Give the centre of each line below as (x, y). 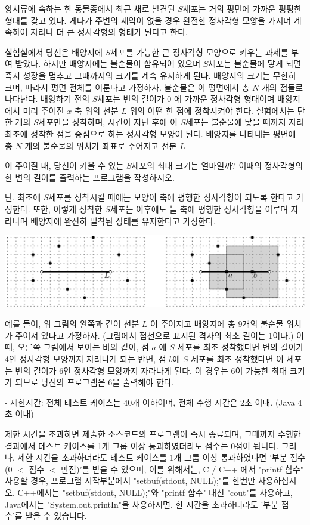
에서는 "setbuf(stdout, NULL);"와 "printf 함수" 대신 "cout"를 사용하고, (165, 492)
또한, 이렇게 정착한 (68, 209)
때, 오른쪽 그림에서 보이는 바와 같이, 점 (77, 347)
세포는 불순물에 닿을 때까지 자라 (245, 122)
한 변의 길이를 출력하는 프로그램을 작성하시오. (90, 177)
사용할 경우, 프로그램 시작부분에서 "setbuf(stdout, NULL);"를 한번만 (130, 481)
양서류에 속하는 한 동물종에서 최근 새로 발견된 (90, 8)
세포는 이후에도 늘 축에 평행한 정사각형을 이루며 (199, 209)
